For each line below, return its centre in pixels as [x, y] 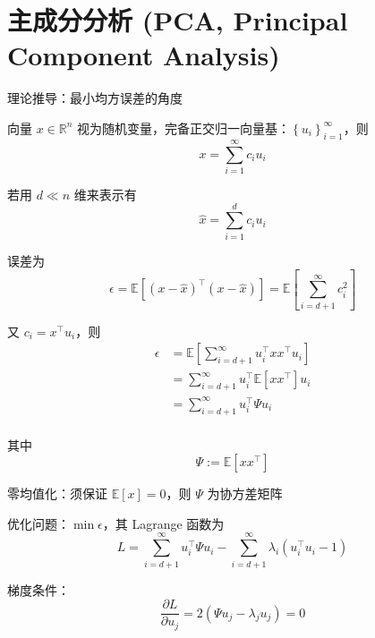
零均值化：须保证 [57, 493]
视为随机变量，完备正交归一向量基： [184, 128]
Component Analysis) [144, 55]
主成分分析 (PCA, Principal [178, 20]
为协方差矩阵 [245, 493]
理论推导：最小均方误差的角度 [95, 98]
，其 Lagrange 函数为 [163, 523]
